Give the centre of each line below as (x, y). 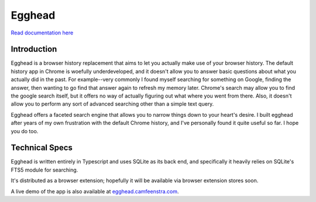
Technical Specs (42, 148)
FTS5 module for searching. (44, 170)
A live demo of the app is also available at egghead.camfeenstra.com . (95, 191)
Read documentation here (42, 33)
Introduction (34, 49)
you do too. (25, 131)
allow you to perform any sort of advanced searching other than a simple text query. (112, 104)
